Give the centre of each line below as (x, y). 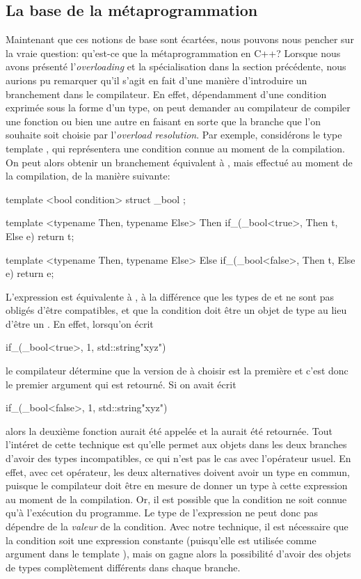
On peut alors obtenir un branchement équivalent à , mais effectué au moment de (179, 162)
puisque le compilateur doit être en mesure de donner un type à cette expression (177, 485)
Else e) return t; (40, 236)
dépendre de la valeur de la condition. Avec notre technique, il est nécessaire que (177, 526)
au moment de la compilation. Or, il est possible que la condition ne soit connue (176, 499)
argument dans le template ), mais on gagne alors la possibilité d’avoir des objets (178, 554)
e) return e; (30, 273)
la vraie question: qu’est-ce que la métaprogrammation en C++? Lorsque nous (173, 53)
